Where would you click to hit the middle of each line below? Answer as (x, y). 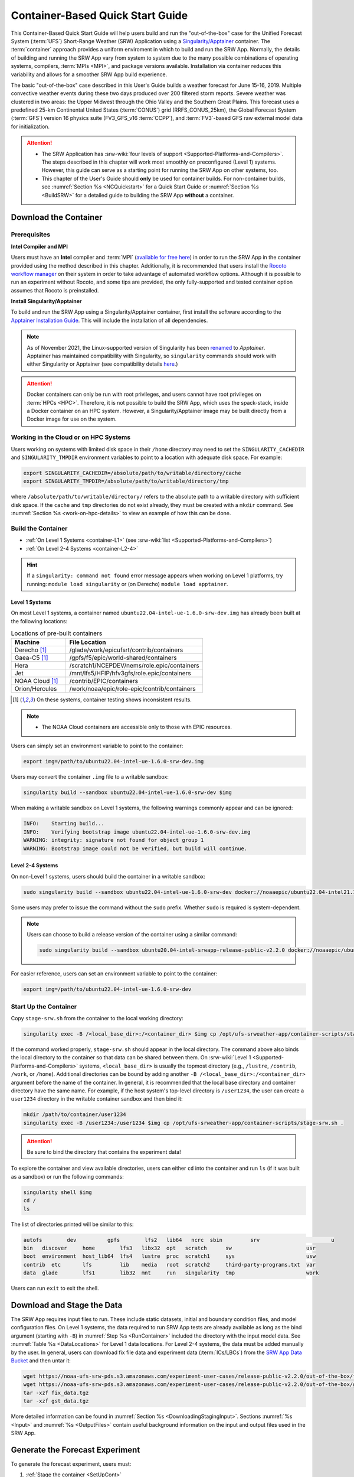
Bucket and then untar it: (41, 1360)
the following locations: (39, 621)
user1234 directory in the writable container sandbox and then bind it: (97, 1099)
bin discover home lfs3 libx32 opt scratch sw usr (169, 1248)
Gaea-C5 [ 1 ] (31, 658)
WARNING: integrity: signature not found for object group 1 (114, 840)
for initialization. (30, 126)
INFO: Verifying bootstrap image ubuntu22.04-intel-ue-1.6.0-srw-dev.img (137, 832)
